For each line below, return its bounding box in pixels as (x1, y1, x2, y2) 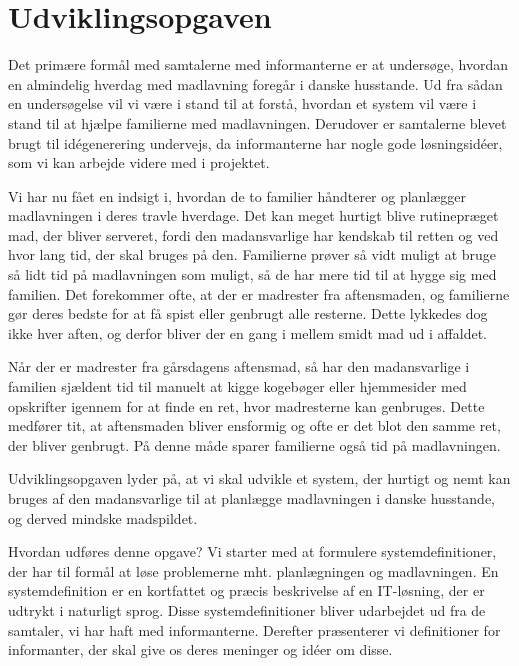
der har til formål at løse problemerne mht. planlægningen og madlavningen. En (8, 560, 499, 581)
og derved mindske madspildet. (8, 507, 198, 528)
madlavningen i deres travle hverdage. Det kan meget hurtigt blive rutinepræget (8, 205, 499, 226)
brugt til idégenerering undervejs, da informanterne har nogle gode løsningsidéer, (8, 132, 503, 153)
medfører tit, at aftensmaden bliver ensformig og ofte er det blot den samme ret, (8, 415, 501, 436)
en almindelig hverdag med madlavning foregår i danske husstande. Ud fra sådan (8, 73, 503, 94)
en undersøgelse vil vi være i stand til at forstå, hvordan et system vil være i (8, 93, 477, 114)
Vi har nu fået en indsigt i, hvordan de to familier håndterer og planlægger (8, 185, 467, 206)
